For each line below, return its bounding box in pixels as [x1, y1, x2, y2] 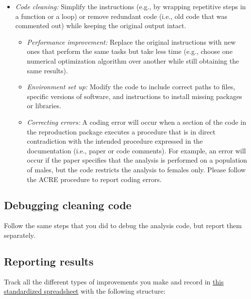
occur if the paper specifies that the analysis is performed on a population [27, 155, 247, 165]
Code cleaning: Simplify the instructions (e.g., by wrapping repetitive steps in [15, 1, 246, 11]
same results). [27, 65, 68, 75]
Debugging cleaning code [4, 198, 132, 213]
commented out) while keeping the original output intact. [15, 20, 186, 31]
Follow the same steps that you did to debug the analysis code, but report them [4, 220, 242, 231]
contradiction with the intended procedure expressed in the [27, 136, 203, 146]
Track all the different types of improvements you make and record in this [4, 276, 224, 286]
